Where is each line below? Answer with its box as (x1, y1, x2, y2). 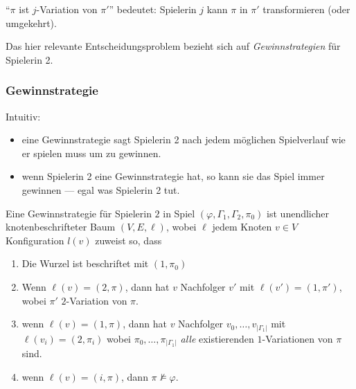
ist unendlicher (267, 206, 330, 220)
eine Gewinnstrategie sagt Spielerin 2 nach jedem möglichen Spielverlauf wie (21, 132, 346, 147)
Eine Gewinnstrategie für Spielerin (6, 206, 152, 220)
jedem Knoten (212, 219, 272, 234)
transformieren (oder (262, 2, 350, 16)
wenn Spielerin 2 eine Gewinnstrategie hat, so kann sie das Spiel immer (21, 169, 325, 183)
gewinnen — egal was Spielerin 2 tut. (21, 182, 180, 197)
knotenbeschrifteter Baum (6, 219, 116, 234)
